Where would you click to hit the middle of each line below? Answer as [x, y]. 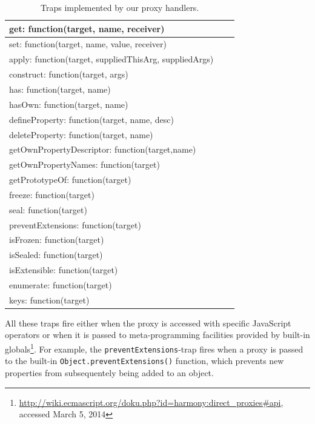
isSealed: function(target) [56, 255]
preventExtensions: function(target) [75, 224]
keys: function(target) [49, 300]
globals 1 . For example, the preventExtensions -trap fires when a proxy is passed [154, 348]
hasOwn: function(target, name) [69, 104]
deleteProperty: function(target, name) [81, 134]
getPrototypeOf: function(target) [70, 180]
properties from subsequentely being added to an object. [109, 373]
